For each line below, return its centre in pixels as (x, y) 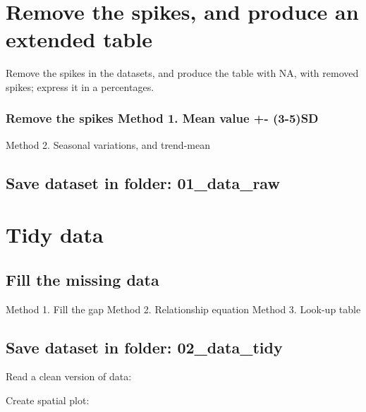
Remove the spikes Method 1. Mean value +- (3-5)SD (162, 118)
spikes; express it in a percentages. (80, 86)
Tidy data (55, 235)
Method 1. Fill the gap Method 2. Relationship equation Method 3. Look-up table (183, 309)
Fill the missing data (83, 279)
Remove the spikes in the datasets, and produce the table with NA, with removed (182, 73)
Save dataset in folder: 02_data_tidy (144, 347)
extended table (79, 39)
